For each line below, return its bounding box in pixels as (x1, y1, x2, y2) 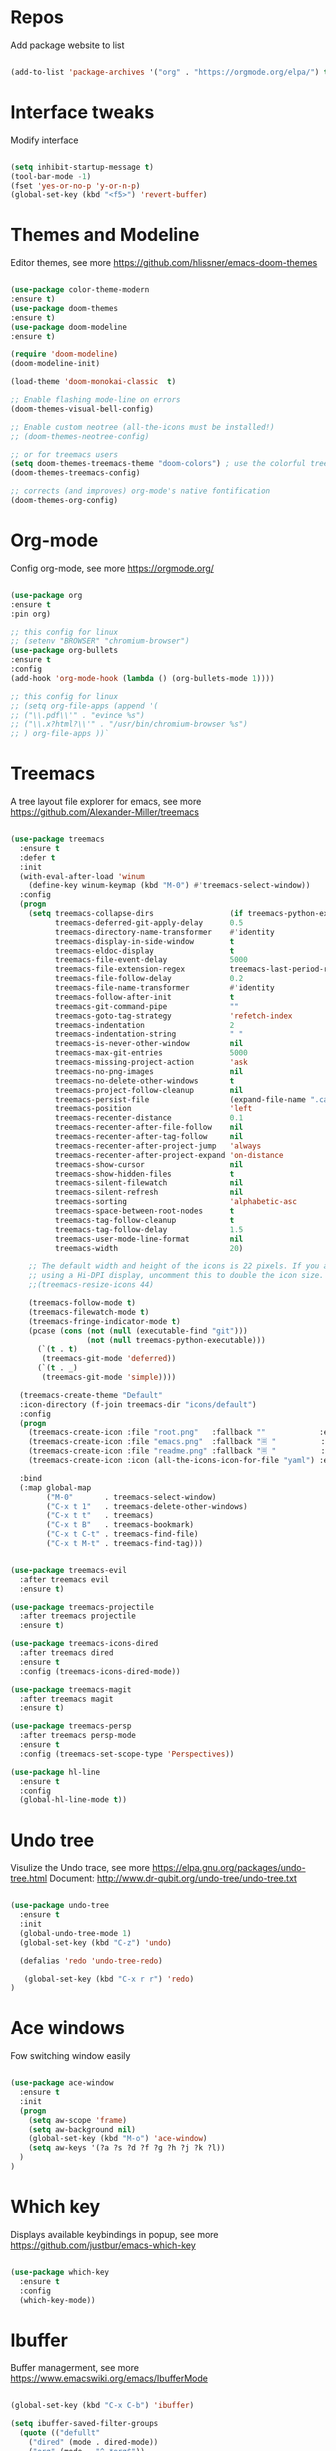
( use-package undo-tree (10, 1901, 110, 1911)
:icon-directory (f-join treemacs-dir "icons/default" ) (19, 1399, 257, 1410)
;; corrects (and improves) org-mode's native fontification (10, 486, 271, 496)
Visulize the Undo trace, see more (10, 1862, 151, 1874)
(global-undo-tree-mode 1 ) (19, 1928, 132, 1938)
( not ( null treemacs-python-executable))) (86, 1335, 267, 1345)
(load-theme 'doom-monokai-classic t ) (10, 377, 177, 387)
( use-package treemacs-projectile (10, 1602, 155, 1612)
